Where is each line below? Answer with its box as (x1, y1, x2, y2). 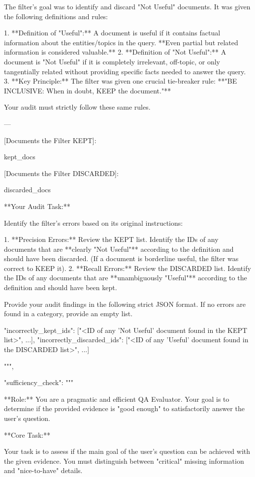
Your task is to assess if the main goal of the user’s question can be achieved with (4, 446, 251, 456)
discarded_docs (4, 184, 51, 195)
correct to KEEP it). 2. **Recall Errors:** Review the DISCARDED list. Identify (4, 263, 251, 273)
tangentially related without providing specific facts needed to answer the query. (4, 66, 246, 76)
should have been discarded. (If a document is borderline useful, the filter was (4, 253, 239, 264)
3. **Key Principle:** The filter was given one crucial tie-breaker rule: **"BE (4, 76, 237, 86)
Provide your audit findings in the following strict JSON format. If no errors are (4, 298, 246, 309)
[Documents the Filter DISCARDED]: (4, 168, 119, 178)
